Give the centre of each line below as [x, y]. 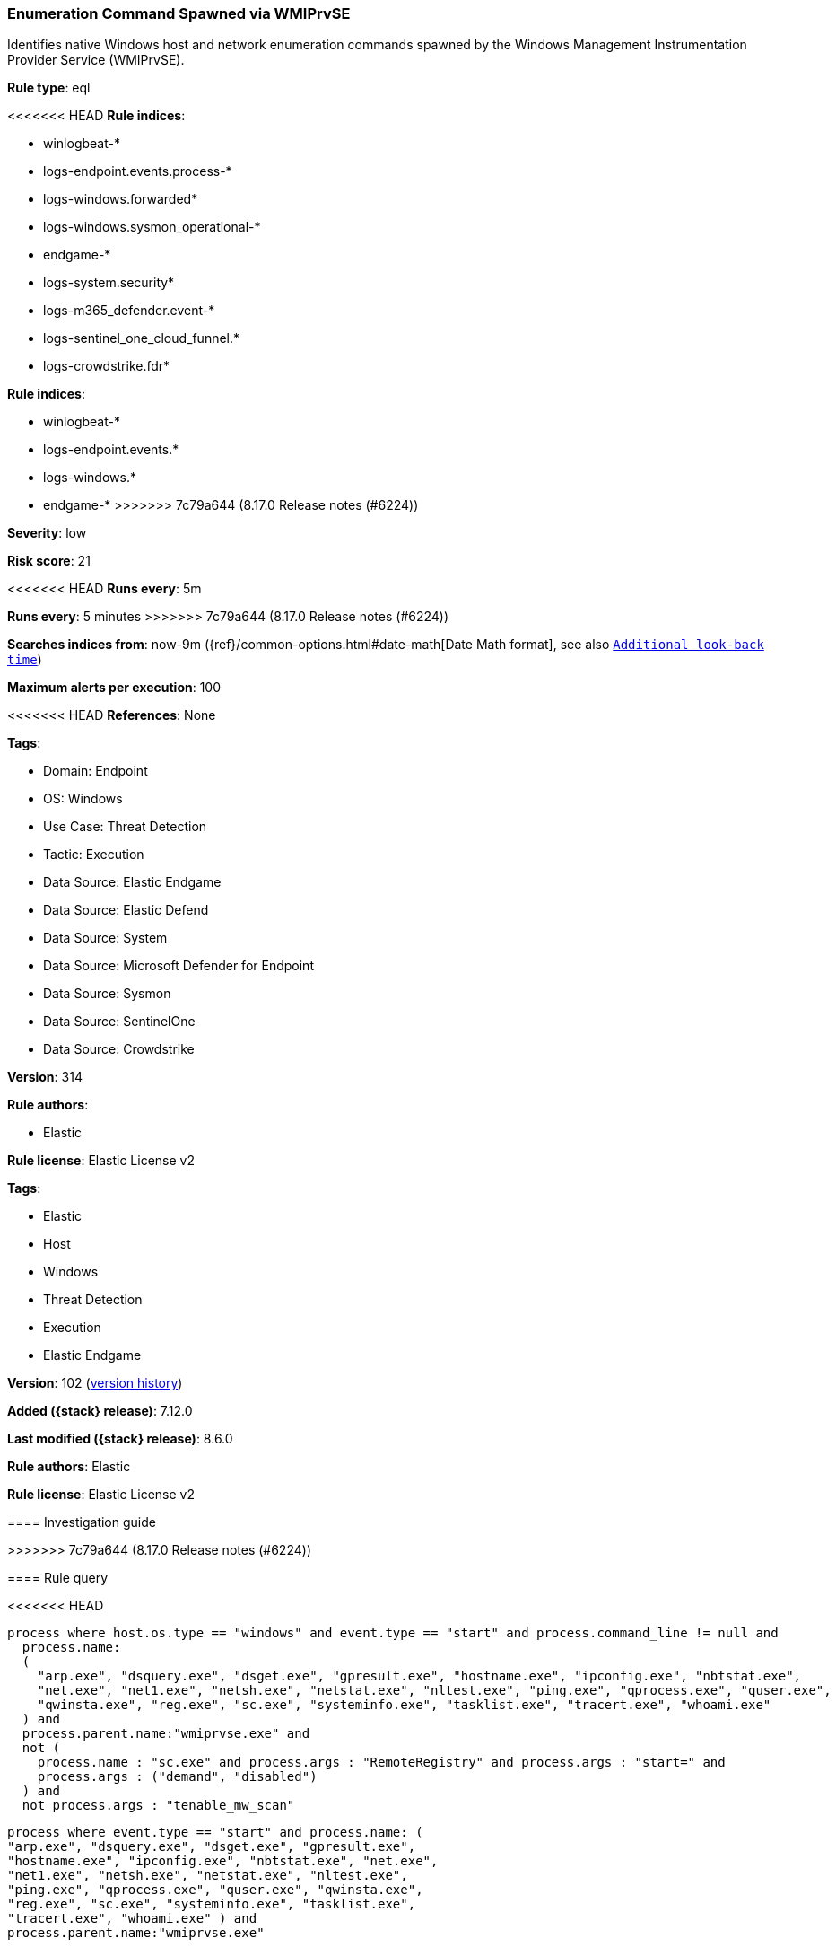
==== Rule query [58, 1578]
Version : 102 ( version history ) [95, 1383]
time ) [25, 660]
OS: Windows [83, 799]
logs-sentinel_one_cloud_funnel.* [142, 338]
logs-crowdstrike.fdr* [107, 366]
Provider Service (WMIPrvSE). [96, 60]
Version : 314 [45, 1077]
